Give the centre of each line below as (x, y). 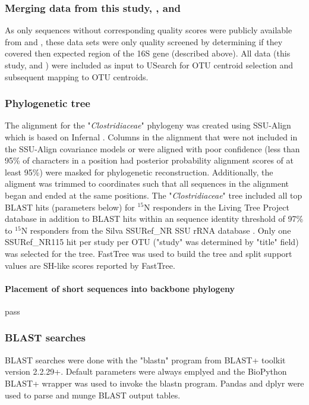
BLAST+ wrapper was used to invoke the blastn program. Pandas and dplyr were (154, 383)
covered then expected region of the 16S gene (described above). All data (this (148, 53)
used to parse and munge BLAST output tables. (93, 395)
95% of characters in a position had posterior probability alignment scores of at (149, 160)
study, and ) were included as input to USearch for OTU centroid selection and (149, 65)
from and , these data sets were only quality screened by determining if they (144, 41)
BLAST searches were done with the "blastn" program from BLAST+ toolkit (145, 360)
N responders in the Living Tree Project (217, 207)
